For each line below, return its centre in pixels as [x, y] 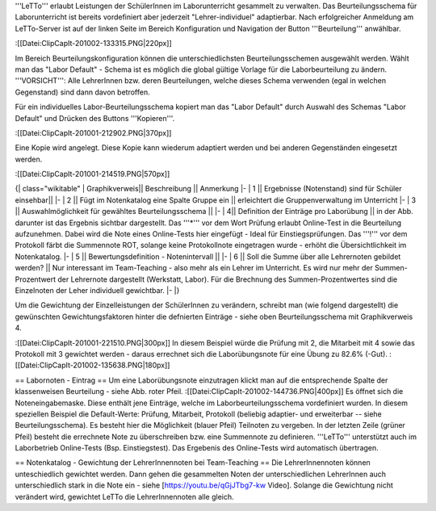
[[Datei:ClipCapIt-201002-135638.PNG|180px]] [92, 365]
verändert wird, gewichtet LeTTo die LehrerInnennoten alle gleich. [124, 496]
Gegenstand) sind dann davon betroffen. [82, 92]
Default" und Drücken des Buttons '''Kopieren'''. [95, 118]
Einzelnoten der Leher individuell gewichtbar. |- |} [97, 290]
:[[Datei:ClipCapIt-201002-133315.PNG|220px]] [94, 44]
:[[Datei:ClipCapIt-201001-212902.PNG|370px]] [93, 132]
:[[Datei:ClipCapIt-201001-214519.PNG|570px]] [92, 174]
